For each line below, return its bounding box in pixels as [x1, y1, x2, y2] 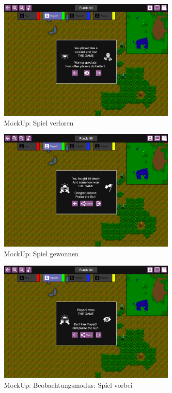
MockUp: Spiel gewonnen [4, 249, 79, 259]
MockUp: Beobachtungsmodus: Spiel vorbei [4, 379, 133, 390]
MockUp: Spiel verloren [4, 117, 74, 127]
